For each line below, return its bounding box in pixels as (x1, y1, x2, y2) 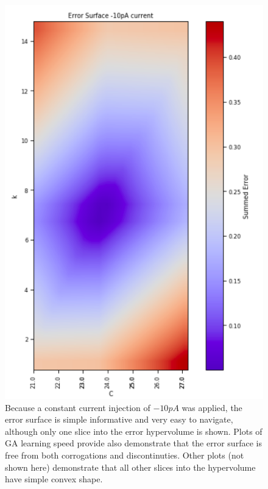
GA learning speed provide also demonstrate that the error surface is (5, 437, 262, 449)
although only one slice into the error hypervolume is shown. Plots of (5, 424, 263, 437)
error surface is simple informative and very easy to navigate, (5, 413, 233, 426)
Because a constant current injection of (5, 401, 150, 413)
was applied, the (182, 401, 242, 413)
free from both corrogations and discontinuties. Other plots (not (5, 448, 244, 461)
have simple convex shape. (5, 473, 103, 485)
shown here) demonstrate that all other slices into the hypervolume (5, 460, 256, 473)
